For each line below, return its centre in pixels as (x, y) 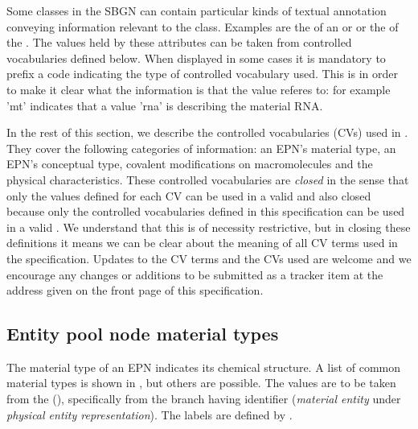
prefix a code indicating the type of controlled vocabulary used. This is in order (202, 74)
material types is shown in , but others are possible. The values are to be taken (201, 383)
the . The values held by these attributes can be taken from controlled (179, 42)
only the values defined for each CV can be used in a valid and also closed (189, 195)
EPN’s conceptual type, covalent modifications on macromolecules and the (190, 164)
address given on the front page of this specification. (135, 290)
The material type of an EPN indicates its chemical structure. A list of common (203, 367)
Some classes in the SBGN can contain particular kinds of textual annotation (197, 10)
